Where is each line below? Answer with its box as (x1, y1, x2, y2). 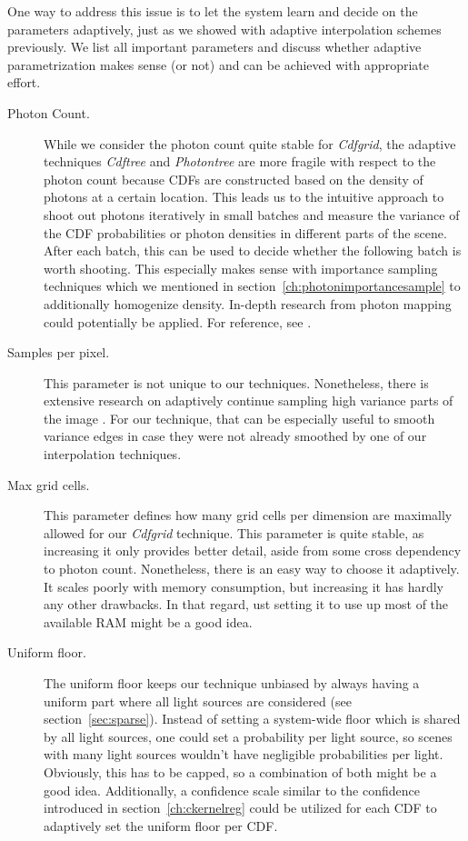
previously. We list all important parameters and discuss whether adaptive (7, 37, 422, 56)
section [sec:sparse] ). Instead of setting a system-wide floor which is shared (44, 709, 461, 728)
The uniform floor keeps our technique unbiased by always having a (44, 674, 420, 692)
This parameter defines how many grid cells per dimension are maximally (44, 506, 453, 525)
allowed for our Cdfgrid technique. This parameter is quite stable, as (44, 523, 424, 542)
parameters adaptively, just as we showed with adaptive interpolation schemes (7, 19, 442, 38)
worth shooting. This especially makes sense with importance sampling (44, 258, 438, 277)
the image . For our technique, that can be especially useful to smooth (44, 408, 435, 427)
